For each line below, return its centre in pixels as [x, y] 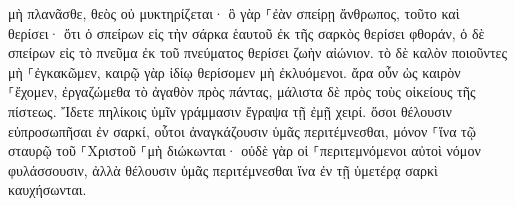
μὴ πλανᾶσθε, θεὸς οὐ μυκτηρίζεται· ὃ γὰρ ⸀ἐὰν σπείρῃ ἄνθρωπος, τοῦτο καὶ [234, 13]
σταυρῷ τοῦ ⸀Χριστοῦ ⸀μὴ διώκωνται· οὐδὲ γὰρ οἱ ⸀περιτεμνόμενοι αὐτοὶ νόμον [244, 150]
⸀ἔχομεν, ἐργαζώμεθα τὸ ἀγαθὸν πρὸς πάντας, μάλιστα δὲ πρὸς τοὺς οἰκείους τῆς [242, 91]
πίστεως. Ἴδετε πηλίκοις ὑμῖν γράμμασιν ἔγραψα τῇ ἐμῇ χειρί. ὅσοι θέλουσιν [230, 110]
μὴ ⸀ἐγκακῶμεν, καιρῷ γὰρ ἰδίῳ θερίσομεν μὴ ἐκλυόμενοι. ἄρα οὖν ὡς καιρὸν [234, 71]
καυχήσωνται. [47, 189]
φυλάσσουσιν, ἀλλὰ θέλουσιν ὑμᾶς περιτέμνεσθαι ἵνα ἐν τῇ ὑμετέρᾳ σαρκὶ [223, 169]
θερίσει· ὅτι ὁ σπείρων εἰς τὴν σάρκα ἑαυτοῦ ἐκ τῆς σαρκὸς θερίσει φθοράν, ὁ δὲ [246, 32]
